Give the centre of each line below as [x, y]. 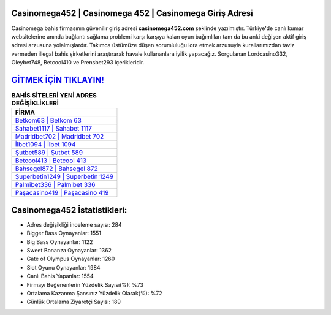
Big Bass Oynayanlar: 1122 [60, 241]
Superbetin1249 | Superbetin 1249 [64, 176]
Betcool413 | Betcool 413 [51, 161]
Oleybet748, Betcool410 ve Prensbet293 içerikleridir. [78, 63]
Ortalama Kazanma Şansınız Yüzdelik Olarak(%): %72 [94, 293]
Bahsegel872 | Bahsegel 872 [56, 169]
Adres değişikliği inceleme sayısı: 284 [74, 224]
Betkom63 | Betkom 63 [48, 121]
